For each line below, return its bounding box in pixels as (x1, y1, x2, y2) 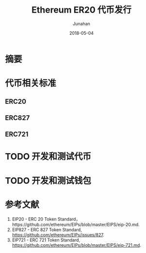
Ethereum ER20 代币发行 (31, 4, 132, 16)
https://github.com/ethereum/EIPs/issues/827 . (12, 232, 104, 237)
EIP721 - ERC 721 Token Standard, (12, 237, 80, 243)
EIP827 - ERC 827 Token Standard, (12, 226, 82, 233)
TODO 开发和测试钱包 (5, 175, 91, 186)
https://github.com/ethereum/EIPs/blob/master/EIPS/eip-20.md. (12, 221, 140, 227)
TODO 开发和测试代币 (5, 151, 91, 162)
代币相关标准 (5, 78, 57, 89)
